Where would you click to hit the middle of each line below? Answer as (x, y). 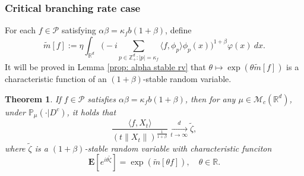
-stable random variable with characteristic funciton (178, 148)
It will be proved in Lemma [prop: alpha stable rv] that (105, 67)
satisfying (79, 30)
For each (20, 30)
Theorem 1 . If (33, 98)
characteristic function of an (56, 79)
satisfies (102, 98)
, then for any (210, 98)
